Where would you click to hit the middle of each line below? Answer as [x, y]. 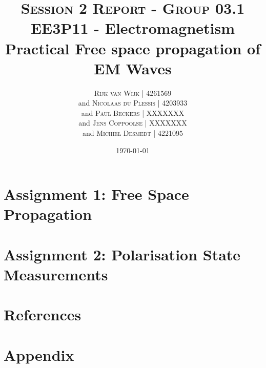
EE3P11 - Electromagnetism [133, 28]
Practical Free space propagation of [133, 48]
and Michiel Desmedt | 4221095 [133, 133]
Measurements [56, 274]
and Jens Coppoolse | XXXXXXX [133, 123]
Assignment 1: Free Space [96, 194]
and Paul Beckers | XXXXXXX [133, 113]
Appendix [39, 354]
